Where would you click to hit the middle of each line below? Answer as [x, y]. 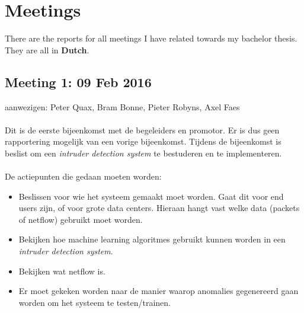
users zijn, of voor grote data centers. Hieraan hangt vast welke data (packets [159, 208]
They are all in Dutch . [47, 49]
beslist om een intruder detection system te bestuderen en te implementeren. [143, 153]
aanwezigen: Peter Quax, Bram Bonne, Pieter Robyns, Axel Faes [122, 106]
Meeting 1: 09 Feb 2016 [78, 82]
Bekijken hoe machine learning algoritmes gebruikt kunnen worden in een [152, 239]
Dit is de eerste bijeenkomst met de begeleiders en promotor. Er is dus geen [142, 130]
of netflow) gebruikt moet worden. [81, 219]
